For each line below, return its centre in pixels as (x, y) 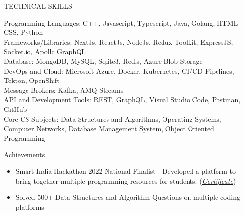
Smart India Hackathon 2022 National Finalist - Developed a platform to (125, 171)
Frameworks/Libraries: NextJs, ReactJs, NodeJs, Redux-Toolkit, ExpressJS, (119, 41)
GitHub (15, 109)
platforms (30, 206)
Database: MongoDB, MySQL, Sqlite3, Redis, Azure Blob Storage (103, 61)
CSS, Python (24, 32)
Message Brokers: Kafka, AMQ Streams (64, 90)
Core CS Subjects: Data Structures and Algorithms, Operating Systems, (113, 119)
